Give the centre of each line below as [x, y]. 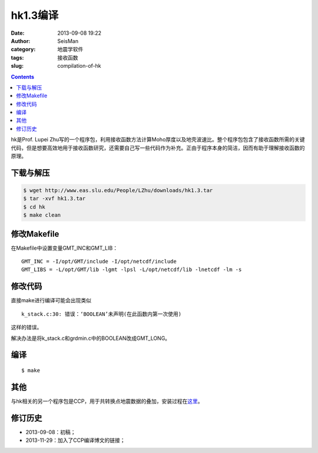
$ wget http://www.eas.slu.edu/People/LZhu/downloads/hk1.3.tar [118, 191]
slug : [17, 66]
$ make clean [42, 215]
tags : [17, 57]
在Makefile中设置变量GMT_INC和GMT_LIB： [64, 248]
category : [23, 49]
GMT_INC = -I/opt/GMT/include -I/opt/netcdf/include [99, 262]
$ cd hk [34, 207]
